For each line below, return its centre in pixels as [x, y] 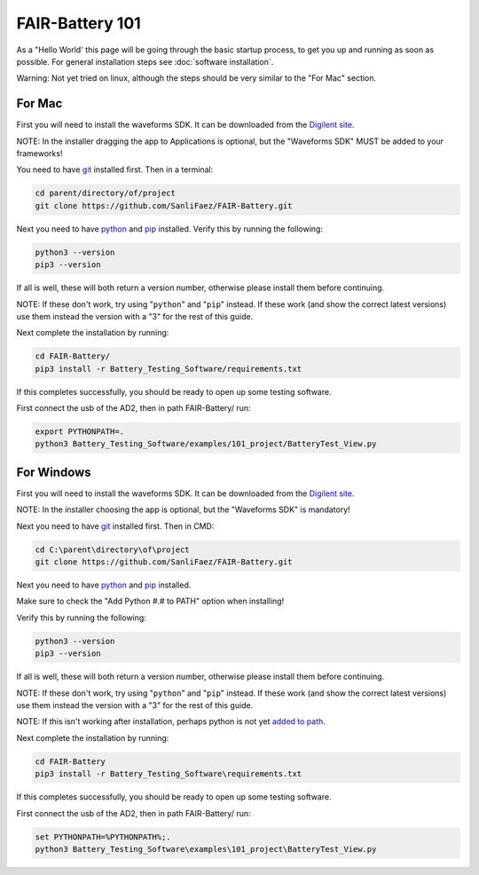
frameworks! [39, 154]
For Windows [54, 472]
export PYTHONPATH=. [79, 432]
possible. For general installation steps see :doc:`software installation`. [145, 61]
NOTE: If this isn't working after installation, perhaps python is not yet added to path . [171, 721]
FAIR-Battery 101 [79, 23]
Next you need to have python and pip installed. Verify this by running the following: [170, 229]
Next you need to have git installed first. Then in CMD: [115, 526]
